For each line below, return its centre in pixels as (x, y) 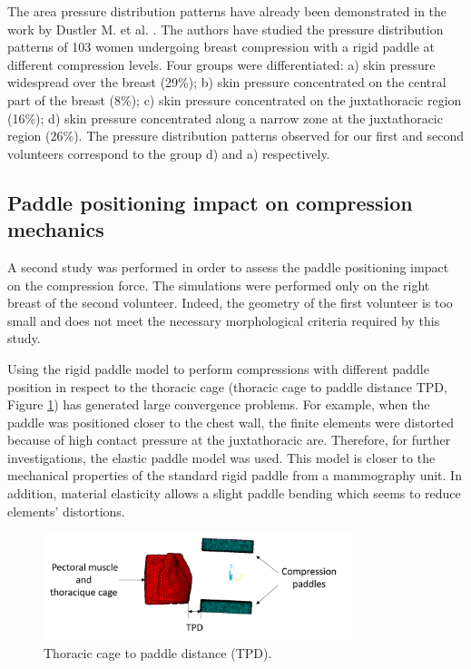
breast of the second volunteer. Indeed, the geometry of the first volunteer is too (230, 303)
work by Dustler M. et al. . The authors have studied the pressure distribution (226, 29)
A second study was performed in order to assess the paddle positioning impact (228, 266)
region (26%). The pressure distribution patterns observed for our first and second (235, 136)
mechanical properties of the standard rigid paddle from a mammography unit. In (235, 475)
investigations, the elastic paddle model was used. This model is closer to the (221, 457)
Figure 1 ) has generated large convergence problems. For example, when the (219, 404)
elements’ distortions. (66, 511)
